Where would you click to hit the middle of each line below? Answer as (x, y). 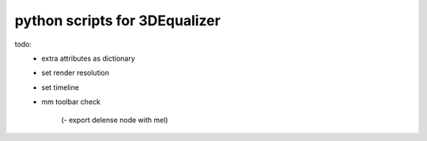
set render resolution (76, 73)
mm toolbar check (71, 102)
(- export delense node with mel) (115, 120)
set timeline (60, 87)
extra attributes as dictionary (89, 58)
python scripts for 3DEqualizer (117, 20)
